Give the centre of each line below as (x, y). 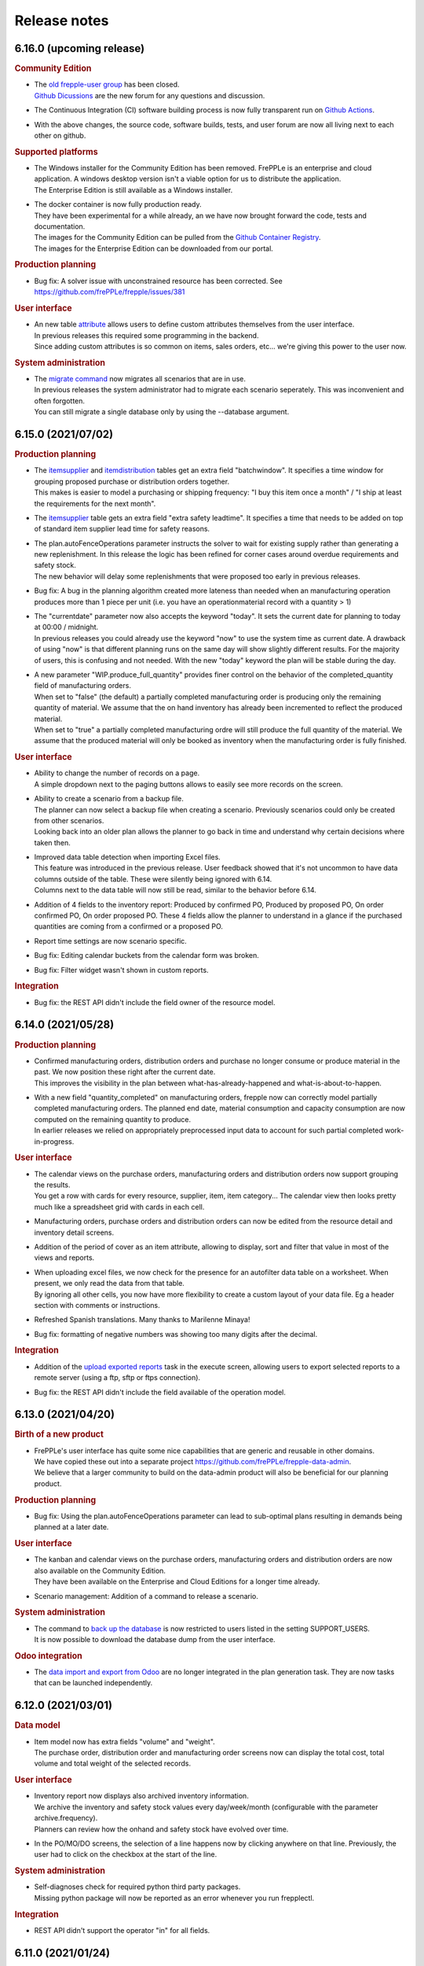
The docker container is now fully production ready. (118, 204)
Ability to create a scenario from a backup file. (109, 799)
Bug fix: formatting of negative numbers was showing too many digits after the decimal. (176, 1334)
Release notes (62, 20)
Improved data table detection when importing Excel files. (128, 857)
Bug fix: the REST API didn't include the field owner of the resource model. (155, 1002)
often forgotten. (60, 400)
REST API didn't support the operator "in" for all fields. (122, 1930)
